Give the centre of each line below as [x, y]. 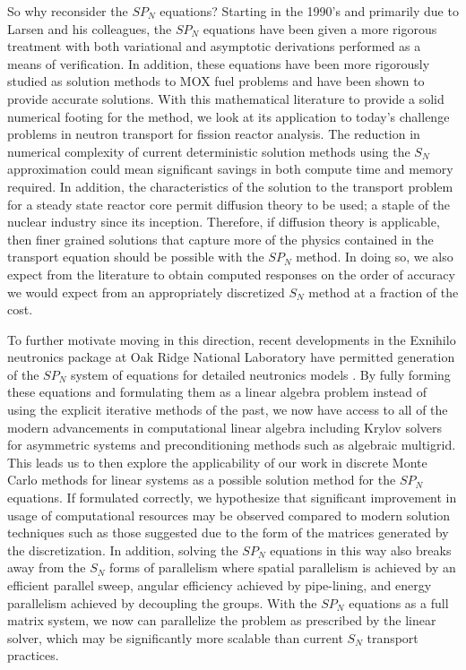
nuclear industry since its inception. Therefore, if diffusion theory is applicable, [224, 222]
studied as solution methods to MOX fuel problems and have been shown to [216, 81]
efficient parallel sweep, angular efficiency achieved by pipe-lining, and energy [220, 585]
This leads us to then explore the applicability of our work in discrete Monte [217, 462]
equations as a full [399, 602]
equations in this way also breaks [361, 550]
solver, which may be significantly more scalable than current [175, 637]
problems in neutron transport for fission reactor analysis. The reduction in [214, 134]
